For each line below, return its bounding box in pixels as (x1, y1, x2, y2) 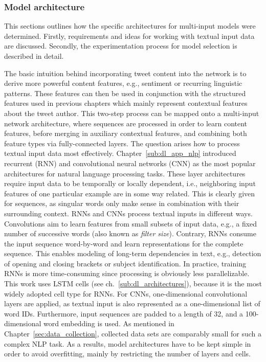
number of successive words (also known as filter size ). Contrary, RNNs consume (4, 228, 256, 239)
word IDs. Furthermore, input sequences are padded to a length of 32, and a (4, 308, 243, 319)
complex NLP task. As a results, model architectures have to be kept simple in (4, 338, 251, 349)
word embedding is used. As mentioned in (43, 318, 174, 329)
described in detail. (4, 51, 64, 61)
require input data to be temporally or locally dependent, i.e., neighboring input (4, 178, 256, 189)
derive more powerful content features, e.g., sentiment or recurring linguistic (4, 78, 242, 88)
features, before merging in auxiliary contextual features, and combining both (4, 128, 247, 139)
